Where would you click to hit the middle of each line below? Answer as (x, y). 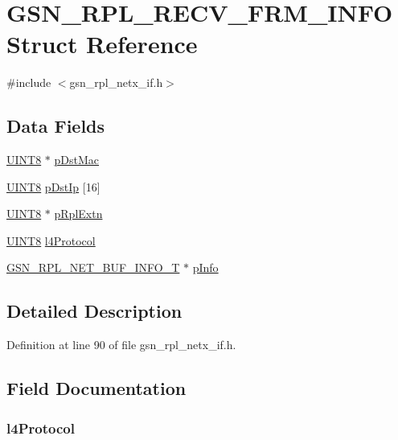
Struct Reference (102, 44)
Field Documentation (96, 388)
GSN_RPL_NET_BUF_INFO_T (93, 267)
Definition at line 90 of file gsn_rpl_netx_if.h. (121, 345)
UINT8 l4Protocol (51, 240)
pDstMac (77, 160)
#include (29, 82)
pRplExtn (78, 214)
